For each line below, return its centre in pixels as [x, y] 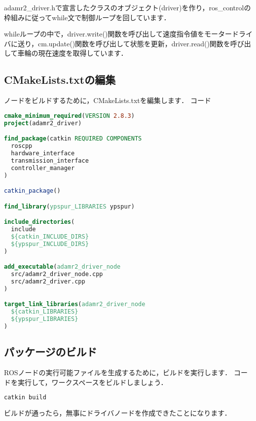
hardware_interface [43, 153]
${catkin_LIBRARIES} [45, 312]
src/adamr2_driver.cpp [48, 281]
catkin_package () [32, 191]
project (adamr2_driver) [43, 123]
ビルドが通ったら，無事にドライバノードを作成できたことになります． [118, 413]
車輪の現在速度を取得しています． [73, 53]
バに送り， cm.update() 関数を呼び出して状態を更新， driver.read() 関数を [117, 43]
